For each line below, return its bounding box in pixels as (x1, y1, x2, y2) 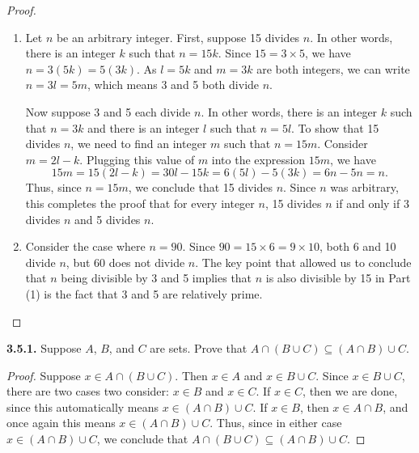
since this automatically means (6, 398, 159, 415)
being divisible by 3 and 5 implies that (61, 269, 252, 286)
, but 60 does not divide (66, 253, 185, 270)
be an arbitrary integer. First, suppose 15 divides (56, 28, 300, 45)
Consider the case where (25, 238, 146, 255)
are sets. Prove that (150, 340, 248, 357)
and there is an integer (87, 119, 200, 136)
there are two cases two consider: (6, 383, 169, 400)
